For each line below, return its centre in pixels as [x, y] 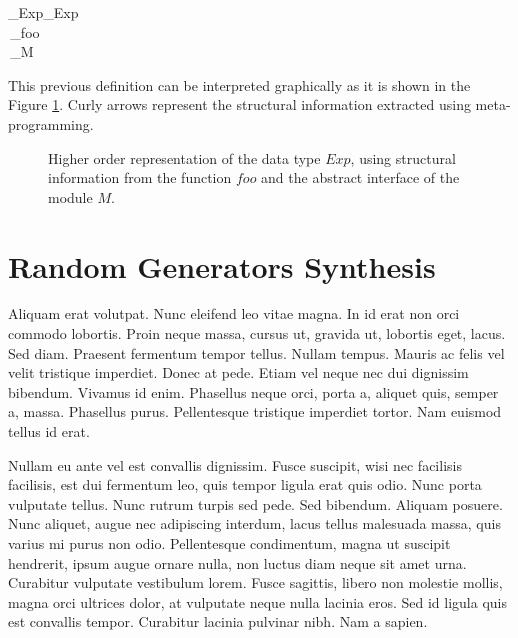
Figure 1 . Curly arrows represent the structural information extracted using [239, 104]
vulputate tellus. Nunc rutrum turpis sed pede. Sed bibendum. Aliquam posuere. [255, 503]
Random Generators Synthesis [222, 265]
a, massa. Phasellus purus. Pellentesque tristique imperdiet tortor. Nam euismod [255, 411]
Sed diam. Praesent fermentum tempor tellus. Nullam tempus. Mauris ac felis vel [256, 352]
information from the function [140, 177]
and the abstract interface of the [360, 177]
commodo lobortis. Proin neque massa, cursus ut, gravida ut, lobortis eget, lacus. [257, 333]
